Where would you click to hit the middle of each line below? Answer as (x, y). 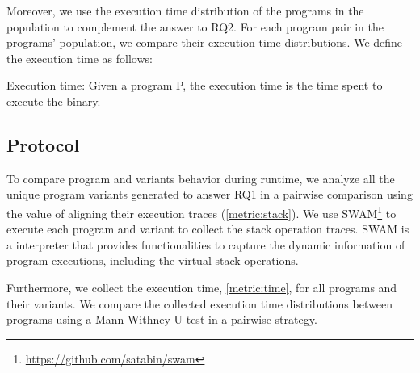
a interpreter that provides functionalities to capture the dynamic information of (206, 244)
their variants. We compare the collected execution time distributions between (199, 303)
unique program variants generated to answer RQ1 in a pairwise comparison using (210, 194)
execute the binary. (54, 101)
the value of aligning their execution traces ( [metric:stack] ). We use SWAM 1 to (202, 212)
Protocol (43, 144)
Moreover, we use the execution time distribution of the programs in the (185, 10)
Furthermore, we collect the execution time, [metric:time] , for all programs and (202, 287)
